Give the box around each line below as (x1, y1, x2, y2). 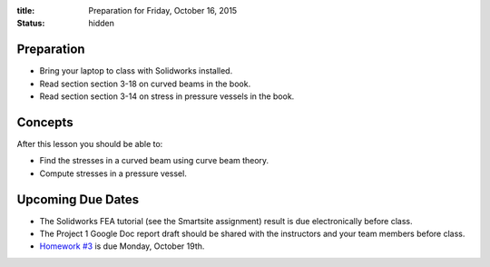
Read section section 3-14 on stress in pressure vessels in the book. (39, 91, 295, 102)
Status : (16, 18, 45, 29)
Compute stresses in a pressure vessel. (39, 168, 188, 179)
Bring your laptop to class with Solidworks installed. (39, 65, 233, 76)
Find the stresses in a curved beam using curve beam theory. (39, 155, 269, 166)
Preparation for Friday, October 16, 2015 (88, 5, 238, 15)
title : (16, 5, 35, 15)
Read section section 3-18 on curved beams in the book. (39, 78, 251, 89)
